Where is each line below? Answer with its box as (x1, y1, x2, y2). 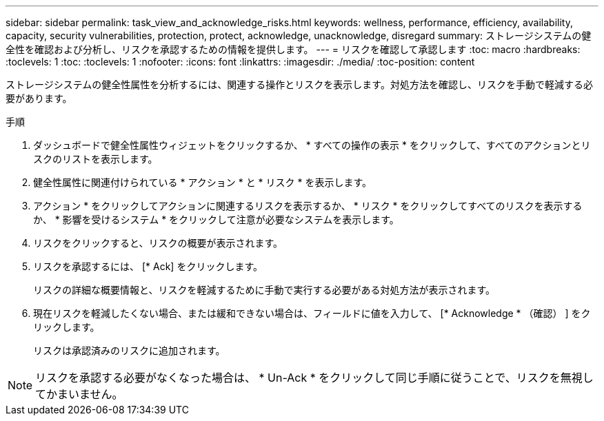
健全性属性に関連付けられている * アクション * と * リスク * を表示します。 (33, 176, 372, 188)
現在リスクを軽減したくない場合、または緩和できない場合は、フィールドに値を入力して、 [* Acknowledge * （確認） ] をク (33, 307, 591, 319)
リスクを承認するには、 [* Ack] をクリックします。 (33, 260, 263, 272)
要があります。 (6, 92, 72, 104)
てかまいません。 (35, 387, 123, 401)
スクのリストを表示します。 (33, 153, 158, 165)
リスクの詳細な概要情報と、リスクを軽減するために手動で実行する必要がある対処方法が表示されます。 (33, 284, 496, 296)
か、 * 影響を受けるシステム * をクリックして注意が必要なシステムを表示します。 (33, 214, 399, 225)
